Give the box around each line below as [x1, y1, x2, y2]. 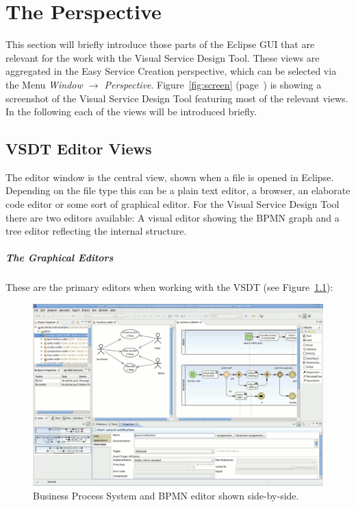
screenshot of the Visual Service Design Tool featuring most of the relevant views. [5, 91, 348, 105]
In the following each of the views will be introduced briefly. [5, 104, 257, 119]
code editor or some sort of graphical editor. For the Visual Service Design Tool [5, 197, 340, 211]
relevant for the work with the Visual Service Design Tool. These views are [5, 50, 320, 64]
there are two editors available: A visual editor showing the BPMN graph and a [5, 210, 340, 224]
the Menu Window [5, 77, 83, 91]
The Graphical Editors [5, 250, 114, 265]
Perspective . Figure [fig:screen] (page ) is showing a [104, 77, 322, 91]
